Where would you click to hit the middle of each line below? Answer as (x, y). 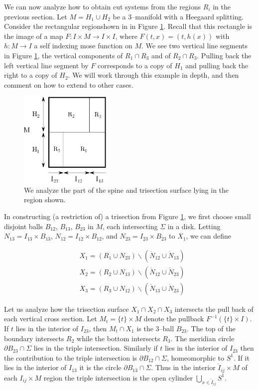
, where (126, 36)
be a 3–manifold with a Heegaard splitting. (178, 16)
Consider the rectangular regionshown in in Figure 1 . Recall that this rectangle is (128, 26)
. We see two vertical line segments (194, 46)
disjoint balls (23, 226)
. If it (241, 357)
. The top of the (211, 328)
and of (161, 55)
